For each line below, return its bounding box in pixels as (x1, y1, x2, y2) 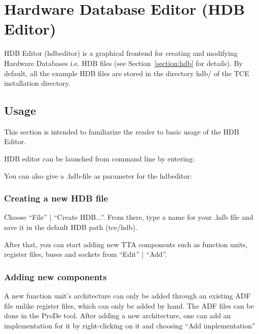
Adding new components (4, 270, 107, 283)
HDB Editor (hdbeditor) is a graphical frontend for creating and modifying (4, 48, 238, 58)
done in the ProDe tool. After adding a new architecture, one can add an (4, 310, 231, 321)
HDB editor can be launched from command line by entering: (4, 153, 195, 164)
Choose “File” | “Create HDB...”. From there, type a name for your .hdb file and (4, 212, 253, 222)
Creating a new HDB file (4, 192, 108, 205)
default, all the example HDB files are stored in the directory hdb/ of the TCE (4, 68, 249, 78)
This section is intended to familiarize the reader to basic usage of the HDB (4, 126, 239, 137)
